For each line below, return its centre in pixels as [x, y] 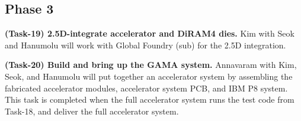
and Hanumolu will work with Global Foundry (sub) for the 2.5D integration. [145, 45]
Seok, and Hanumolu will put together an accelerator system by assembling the [149, 76]
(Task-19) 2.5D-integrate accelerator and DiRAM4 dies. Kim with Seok [150, 33]
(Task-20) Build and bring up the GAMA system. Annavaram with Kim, [151, 65]
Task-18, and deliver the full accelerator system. [92, 111]
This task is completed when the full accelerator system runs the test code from [150, 99]
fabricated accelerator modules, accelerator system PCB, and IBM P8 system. [146, 88]
